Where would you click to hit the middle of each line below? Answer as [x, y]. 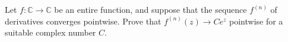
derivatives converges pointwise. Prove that [83, 21]
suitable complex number [50, 32]
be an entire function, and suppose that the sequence [151, 9]
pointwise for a [256, 21]
